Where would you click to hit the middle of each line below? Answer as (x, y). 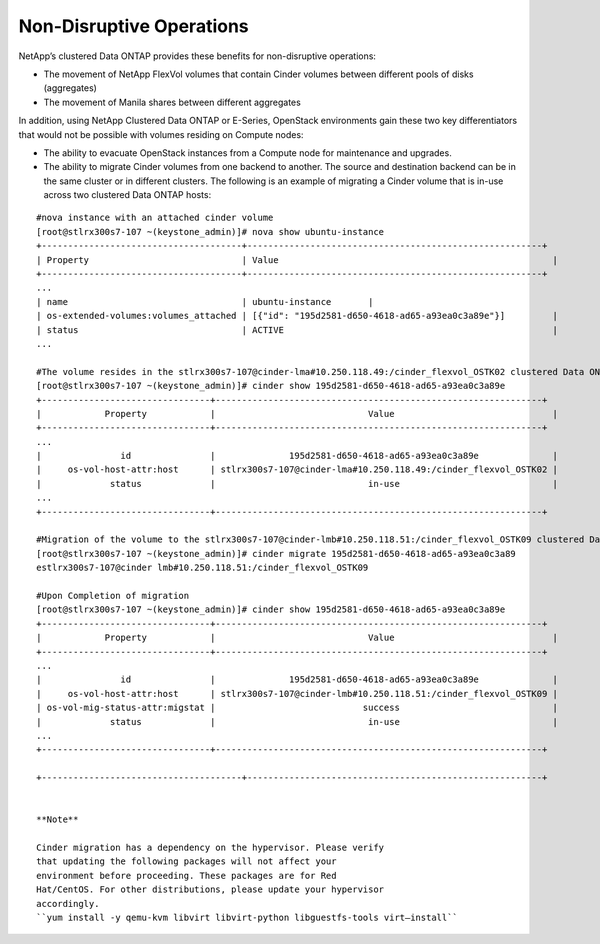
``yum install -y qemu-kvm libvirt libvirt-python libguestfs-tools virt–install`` (247, 917)
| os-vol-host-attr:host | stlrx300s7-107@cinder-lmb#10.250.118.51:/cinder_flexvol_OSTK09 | (297, 693)
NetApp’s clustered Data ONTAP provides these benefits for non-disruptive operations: (197, 56)
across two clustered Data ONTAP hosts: (127, 195)
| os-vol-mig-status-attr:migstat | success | (297, 708)
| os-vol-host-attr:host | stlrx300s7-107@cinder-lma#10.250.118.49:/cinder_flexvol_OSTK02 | (297, 469)
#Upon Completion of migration (113, 595)
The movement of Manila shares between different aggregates (172, 102)
